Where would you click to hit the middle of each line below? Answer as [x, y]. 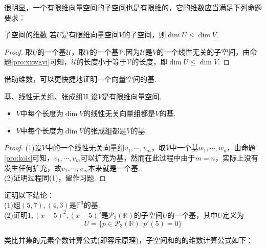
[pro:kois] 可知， [29, 157]
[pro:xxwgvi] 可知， [41, 62]
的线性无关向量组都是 [119, 113]
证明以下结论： [29, 195]
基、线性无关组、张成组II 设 [51, 96]
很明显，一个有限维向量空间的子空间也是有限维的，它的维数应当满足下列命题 [133, 7]
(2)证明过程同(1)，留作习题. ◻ [55, 178]
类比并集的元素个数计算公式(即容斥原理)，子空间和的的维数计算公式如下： [129, 240]
